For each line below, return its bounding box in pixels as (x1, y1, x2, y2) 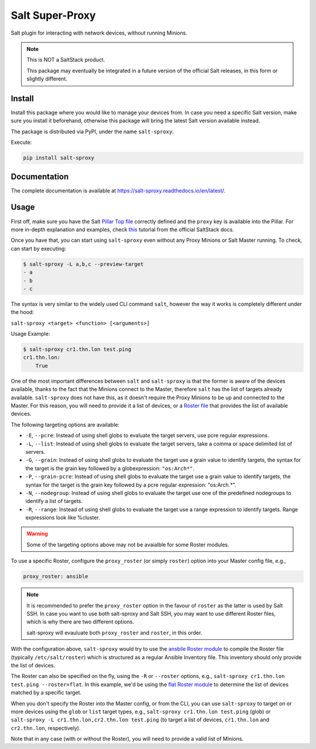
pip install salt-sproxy (23, 154, 95, 161)
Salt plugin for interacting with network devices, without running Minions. (11, 29, 187, 36)
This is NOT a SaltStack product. (26, 56, 105, 63)
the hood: (11, 309, 35, 316)
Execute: (11, 139, 32, 146)
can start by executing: (11, 245, 67, 252)
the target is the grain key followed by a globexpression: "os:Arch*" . (25, 464, 195, 472)
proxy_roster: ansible (23, 573, 88, 580)
